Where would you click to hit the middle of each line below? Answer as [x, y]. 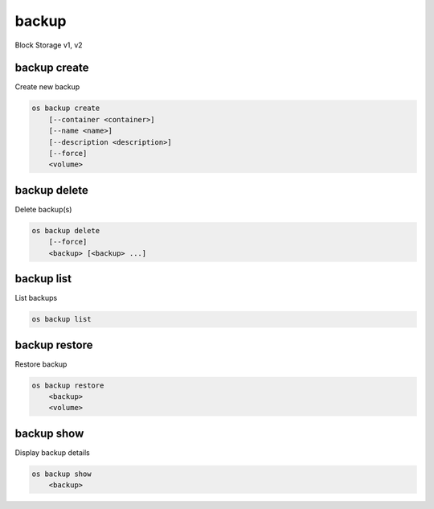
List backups [36, 298]
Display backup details [52, 452]
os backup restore [68, 385]
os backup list [61, 319]
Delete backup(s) [43, 209]
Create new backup [47, 87]
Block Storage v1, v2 [49, 45]
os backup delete [66, 230]
